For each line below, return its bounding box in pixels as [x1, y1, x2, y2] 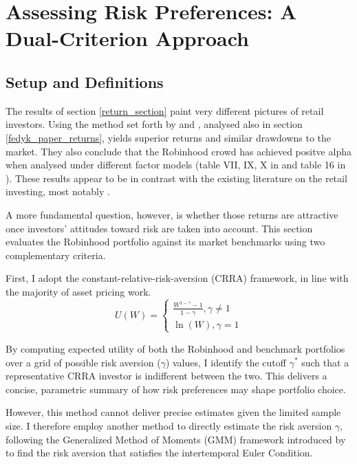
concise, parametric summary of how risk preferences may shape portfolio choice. [6, 382, 346, 396]
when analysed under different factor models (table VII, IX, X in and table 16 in [6, 157, 346, 172]
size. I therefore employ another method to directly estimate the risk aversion [6, 418, 332, 432]
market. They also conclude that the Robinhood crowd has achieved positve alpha [6, 144, 351, 158]
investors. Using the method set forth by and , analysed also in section [6, 117, 303, 131]
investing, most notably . [6, 184, 110, 199]
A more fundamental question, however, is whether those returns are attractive [6, 207, 338, 221]
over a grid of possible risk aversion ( [6, 355, 161, 369]
